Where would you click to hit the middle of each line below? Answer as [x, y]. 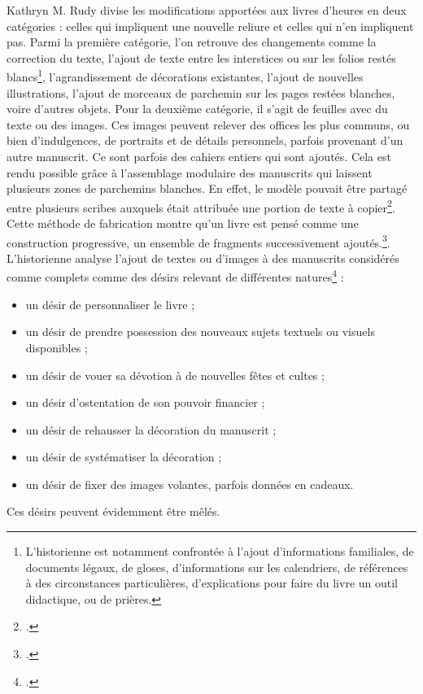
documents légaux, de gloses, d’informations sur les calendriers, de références [217, 567]
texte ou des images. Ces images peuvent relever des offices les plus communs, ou [208, 124]
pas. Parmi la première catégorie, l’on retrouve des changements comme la [192, 42]
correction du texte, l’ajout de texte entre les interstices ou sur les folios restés [201, 57]
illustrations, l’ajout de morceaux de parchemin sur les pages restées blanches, [201, 92]
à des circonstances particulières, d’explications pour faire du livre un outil [212, 583]
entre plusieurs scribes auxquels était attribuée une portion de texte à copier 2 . [201, 206]
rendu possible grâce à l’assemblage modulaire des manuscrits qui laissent [190, 172]
